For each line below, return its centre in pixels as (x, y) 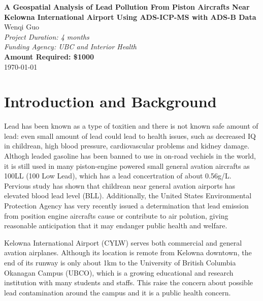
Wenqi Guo (22, 27)
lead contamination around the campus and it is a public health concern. (118, 292)
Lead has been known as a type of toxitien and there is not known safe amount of (131, 126)
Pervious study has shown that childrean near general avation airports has (120, 185)
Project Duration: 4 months (47, 36)
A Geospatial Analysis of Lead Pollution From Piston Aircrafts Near (127, 7)
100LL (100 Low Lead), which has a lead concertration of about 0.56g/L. (118, 176)
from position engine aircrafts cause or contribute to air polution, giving (116, 215)
